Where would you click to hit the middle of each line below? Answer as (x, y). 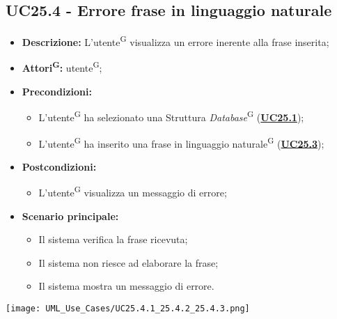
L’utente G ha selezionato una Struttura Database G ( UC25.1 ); (171, 116)
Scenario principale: (70, 216)
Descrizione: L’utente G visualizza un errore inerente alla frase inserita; (175, 41)
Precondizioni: (57, 91)
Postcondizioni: (59, 166)
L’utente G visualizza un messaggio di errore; (133, 192)
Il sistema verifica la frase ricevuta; (113, 239)
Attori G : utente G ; (62, 67)
